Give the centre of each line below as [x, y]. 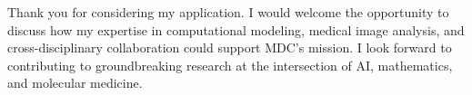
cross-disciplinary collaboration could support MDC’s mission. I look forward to [230, 47]
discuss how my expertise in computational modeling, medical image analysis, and [236, 29]
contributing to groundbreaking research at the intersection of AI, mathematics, [230, 65]
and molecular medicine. [75, 83]
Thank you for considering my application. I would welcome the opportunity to [228, 12]
